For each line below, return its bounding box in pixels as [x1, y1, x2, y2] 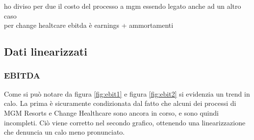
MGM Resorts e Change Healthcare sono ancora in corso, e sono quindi [4, 107, 219, 118]
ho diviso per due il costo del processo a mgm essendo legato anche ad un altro [4, 1, 241, 11]
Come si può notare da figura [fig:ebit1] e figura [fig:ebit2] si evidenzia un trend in [4, 88, 250, 99]
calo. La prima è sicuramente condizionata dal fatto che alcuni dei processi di [4, 98, 236, 108]
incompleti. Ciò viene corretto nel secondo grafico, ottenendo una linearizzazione [4, 117, 246, 127]
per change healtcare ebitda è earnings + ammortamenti [4, 20, 174, 30]
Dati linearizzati [4, 44, 87, 59]
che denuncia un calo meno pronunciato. [4, 127, 125, 137]
